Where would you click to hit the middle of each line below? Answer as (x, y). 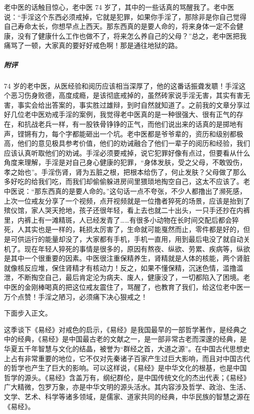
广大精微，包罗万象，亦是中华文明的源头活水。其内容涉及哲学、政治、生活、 (127, 387)
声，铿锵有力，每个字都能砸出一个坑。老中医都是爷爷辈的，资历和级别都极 (124, 133)
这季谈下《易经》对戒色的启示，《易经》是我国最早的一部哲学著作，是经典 (122, 329)
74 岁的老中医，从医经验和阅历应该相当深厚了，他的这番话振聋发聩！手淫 (121, 85)
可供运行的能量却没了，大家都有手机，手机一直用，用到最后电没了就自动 (127, 239)
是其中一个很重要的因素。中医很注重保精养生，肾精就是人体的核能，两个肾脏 (127, 258)
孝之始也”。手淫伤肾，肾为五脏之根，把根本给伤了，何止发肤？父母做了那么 (125, 172)
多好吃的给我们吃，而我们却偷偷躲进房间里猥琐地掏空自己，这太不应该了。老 (127, 181)
